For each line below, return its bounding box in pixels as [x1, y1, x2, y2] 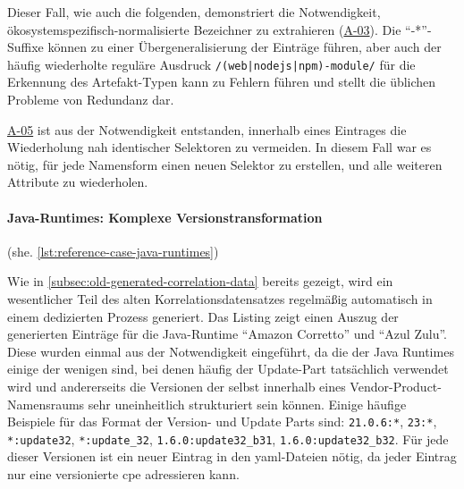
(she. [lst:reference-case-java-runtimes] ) [7, 241, 219, 260]
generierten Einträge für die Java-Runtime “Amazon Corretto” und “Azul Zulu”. [7, 325, 447, 343]
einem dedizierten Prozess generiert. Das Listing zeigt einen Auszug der [7, 307, 399, 325]
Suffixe [7, 38, 44, 56]
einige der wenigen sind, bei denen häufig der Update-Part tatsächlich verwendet [7, 359, 449, 378]
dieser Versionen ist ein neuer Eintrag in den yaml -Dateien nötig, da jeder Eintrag [7, 447, 457, 466]
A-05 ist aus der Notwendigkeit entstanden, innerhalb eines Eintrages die [7, 120, 407, 139]
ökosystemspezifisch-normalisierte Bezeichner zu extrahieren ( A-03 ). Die [7, 20, 401, 38]
